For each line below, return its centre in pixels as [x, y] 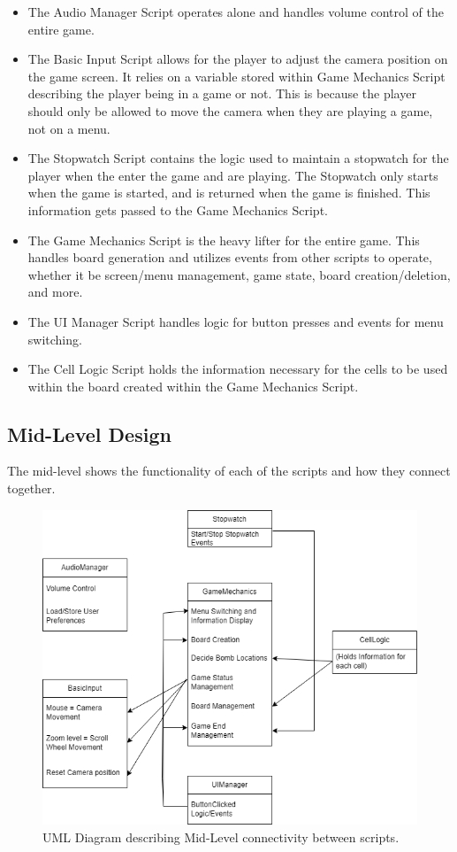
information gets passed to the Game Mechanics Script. [178, 209]
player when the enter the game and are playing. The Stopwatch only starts [233, 175]
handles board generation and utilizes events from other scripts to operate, [230, 257]
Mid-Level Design [89, 434]
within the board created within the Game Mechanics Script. [193, 386]
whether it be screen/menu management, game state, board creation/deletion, [239, 274]
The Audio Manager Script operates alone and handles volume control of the [236, 12]
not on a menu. [69, 128]
